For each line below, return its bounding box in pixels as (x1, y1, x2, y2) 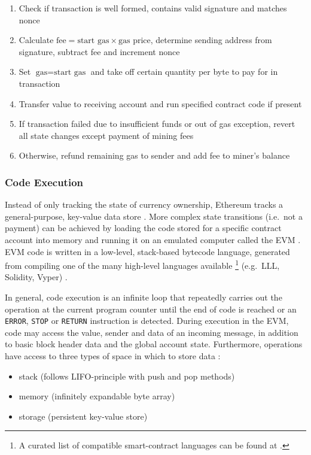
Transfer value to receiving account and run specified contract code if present (19, 97, 302, 110)
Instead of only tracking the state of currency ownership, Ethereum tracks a (5, 198, 283, 211)
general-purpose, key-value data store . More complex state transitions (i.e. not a (5, 210, 303, 222)
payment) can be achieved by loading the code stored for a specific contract (5, 222, 282, 234)
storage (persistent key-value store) (19, 409, 148, 422)
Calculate (19, 34, 54, 46)
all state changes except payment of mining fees (19, 129, 194, 141)
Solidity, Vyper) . (5, 271, 68, 283)
